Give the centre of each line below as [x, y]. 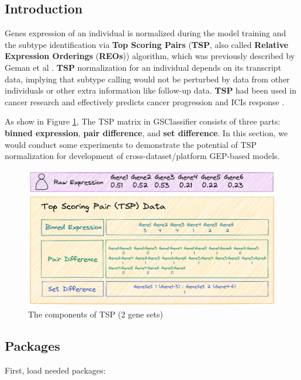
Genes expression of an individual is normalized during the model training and [146, 33]
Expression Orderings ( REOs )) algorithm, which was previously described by [150, 56]
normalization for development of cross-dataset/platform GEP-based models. [142, 156]
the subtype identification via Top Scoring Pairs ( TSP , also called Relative [147, 44]
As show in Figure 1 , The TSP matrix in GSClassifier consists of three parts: [143, 121]
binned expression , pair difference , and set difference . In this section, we [146, 132]
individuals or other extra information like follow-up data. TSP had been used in [150, 90]
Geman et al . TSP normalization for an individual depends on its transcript [143, 67]
